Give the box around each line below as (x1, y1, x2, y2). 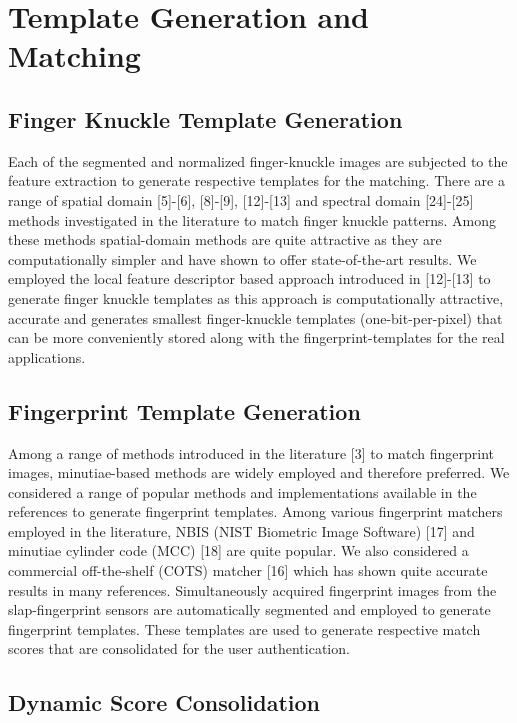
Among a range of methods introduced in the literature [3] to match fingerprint (8, 442, 495, 463)
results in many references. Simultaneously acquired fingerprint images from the (8, 579, 497, 600)
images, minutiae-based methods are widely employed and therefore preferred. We (8, 462, 510, 483)
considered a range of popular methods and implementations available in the (8, 481, 477, 502)
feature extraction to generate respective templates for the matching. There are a (8, 170, 505, 191)
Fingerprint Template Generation (8, 395, 361, 426)
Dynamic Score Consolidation (8, 687, 320, 718)
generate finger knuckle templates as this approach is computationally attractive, (8, 287, 504, 308)
